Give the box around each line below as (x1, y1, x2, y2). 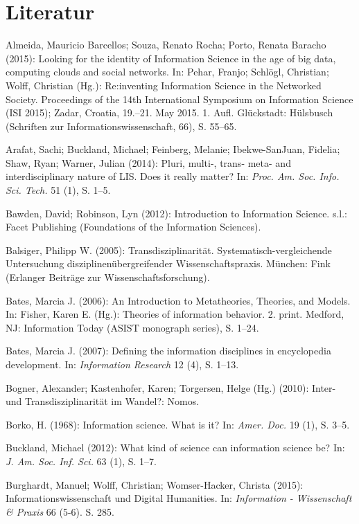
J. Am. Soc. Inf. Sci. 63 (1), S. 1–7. (6, 453, 157, 468)
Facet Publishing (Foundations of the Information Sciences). (6, 219, 261, 234)
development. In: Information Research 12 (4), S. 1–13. (6, 357, 239, 371)
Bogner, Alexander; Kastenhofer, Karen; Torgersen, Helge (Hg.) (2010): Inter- (6, 380, 336, 395)
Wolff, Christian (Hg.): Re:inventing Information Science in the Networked (6, 78, 322, 92)
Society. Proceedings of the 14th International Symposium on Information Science (6, 91, 353, 106)
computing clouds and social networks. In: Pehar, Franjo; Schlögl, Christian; (6, 64, 329, 79)
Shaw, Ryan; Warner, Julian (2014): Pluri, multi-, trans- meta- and (6, 155, 291, 170)
